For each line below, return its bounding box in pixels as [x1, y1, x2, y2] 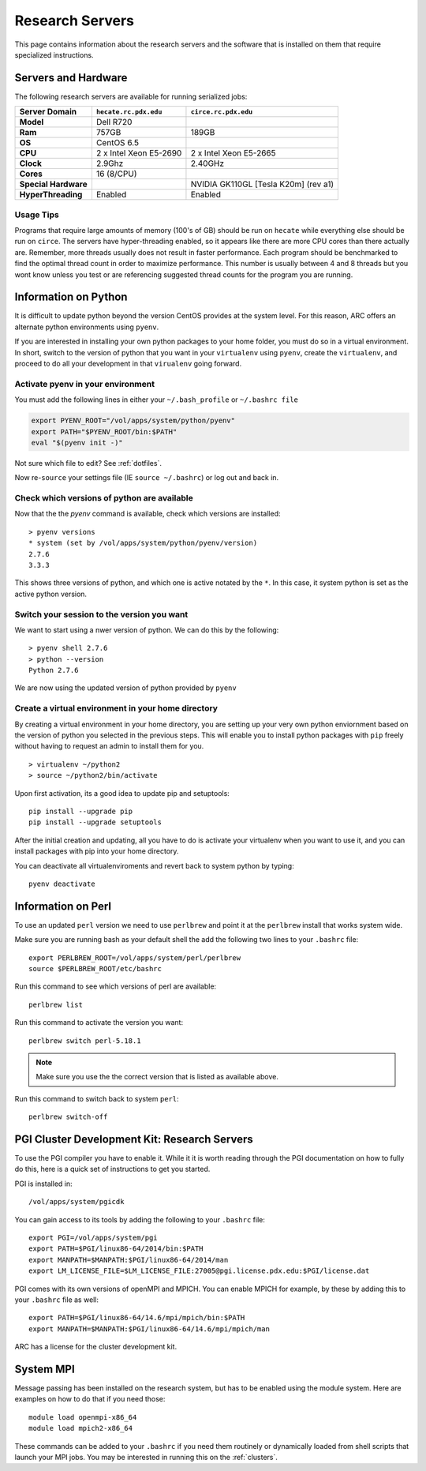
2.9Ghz [95, 158, 124, 169]
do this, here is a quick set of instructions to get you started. [14, 1165, 211, 1174]
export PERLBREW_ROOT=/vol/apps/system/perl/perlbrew [28, 953, 241, 963]
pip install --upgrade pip [28, 806, 133, 816]
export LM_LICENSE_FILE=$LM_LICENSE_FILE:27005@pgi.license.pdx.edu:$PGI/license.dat [28, 1266, 370, 1275]
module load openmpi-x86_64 [28, 1413, 137, 1421]
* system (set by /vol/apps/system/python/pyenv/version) [28, 538, 258, 548]
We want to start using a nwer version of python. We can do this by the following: [14, 625, 279, 635]
